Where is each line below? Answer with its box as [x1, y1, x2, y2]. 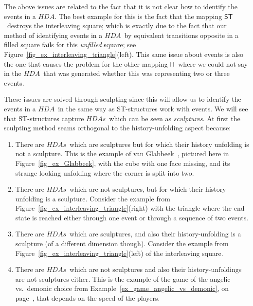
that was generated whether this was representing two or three [43, 68, 230, 78]
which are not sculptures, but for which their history [69, 184, 226, 194]
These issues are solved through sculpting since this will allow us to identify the [4, 94, 241, 104]
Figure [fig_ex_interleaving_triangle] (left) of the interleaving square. [15, 248, 223, 258]
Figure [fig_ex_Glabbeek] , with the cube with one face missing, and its [15, 158, 230, 168]
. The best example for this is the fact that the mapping [54, 11, 222, 21]
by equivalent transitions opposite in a [124, 30, 239, 40]
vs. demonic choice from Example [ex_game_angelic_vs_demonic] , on [15, 283, 229, 293]
